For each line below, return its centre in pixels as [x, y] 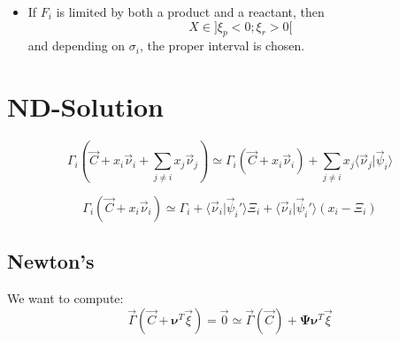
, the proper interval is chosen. [222, 46]
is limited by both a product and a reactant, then [190, 11]
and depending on [77, 46]
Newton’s [51, 261]
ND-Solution [85, 106]
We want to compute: [65, 298]
